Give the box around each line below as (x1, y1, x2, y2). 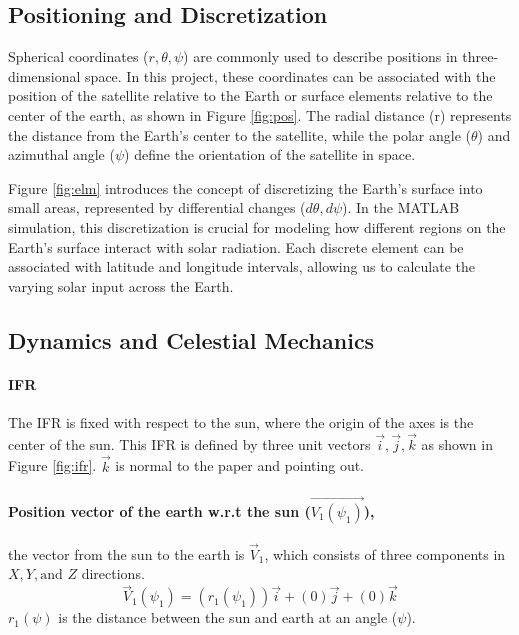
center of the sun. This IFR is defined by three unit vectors (8, 433, 371, 454)
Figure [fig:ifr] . (8, 455, 97, 476)
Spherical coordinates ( (8, 46, 149, 67)
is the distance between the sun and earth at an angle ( (58, 607, 398, 628)
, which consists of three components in (264, 543, 506, 564)
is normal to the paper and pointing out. (115, 455, 365, 476)
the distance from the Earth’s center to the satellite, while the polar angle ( (8, 124, 471, 145)
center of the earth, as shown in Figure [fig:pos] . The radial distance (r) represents (8, 104, 512, 125)
